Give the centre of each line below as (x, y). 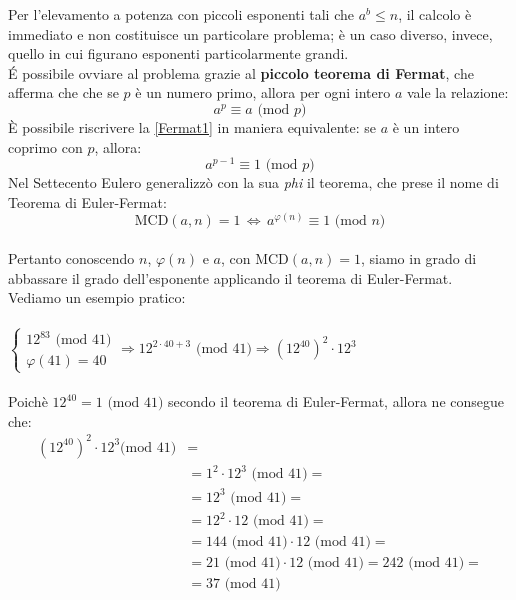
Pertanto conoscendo (71, 258)
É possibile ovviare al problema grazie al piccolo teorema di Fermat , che (241, 72)
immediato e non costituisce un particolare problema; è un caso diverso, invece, (250, 33)
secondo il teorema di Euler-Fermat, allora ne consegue (336, 401)
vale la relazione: (457, 92)
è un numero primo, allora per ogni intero (263, 92)
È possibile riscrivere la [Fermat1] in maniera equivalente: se (192, 126)
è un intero (426, 126)
